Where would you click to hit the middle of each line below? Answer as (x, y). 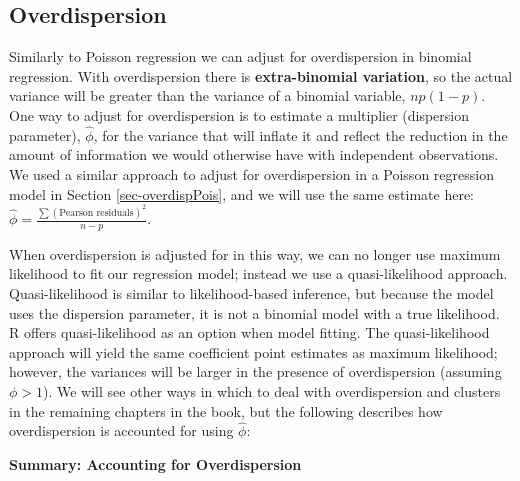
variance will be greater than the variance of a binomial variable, (207, 95)
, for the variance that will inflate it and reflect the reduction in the (300, 134)
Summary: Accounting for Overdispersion (155, 464)
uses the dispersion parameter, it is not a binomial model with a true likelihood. (254, 312)
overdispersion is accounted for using (121, 430)
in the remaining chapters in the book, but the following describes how (226, 410)
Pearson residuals (96, 212)
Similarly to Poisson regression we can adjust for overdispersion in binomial (240, 56)
